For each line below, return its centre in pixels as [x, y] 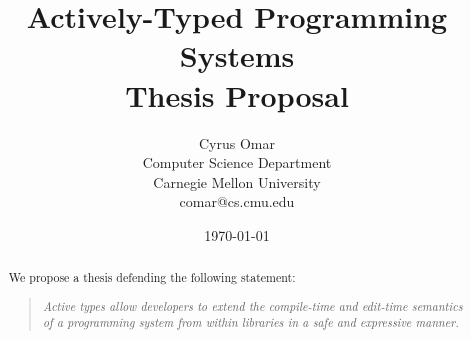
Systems [237, 55]
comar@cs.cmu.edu [237, 201]
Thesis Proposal [237, 94]
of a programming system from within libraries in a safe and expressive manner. [250, 322]
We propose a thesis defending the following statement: [152, 277]
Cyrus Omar [237, 142]
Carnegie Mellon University [237, 181]
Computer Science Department [237, 162]
